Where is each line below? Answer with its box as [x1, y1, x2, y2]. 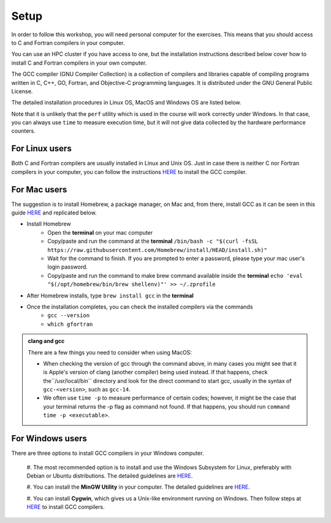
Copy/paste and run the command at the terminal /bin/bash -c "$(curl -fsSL [47, 237, 259, 245]
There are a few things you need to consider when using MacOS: [28, 348, 192, 356]
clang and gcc [28, 337, 65, 345]
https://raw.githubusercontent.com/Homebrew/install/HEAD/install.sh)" [47, 246, 268, 253]
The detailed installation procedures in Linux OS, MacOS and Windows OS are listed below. [11, 99, 242, 106]
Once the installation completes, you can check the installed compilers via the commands [26, 303, 253, 310]
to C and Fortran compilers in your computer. [11, 39, 125, 46]
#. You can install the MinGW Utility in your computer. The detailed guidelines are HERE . [26, 483, 251, 491]
